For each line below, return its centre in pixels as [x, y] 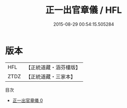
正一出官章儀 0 [28, 100]
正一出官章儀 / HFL [84, 10]
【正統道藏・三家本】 [51, 76]
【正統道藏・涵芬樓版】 [53, 67]
